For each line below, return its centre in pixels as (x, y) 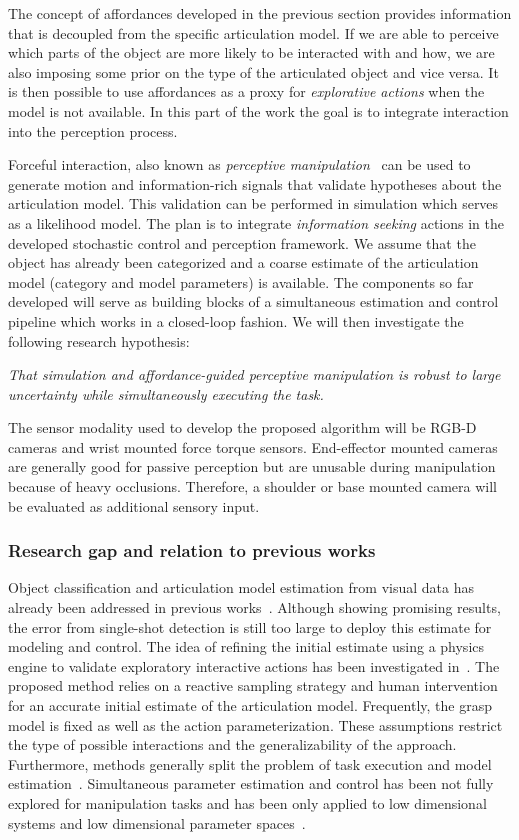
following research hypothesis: (99, 340)
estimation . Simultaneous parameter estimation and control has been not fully (251, 783)
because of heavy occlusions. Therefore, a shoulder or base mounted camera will (252, 486)
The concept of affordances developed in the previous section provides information (260, 13)
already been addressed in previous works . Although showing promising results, (254, 607)
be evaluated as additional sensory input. (134, 505)
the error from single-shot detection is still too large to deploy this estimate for (250, 626)
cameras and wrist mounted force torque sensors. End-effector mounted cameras (253, 446)
